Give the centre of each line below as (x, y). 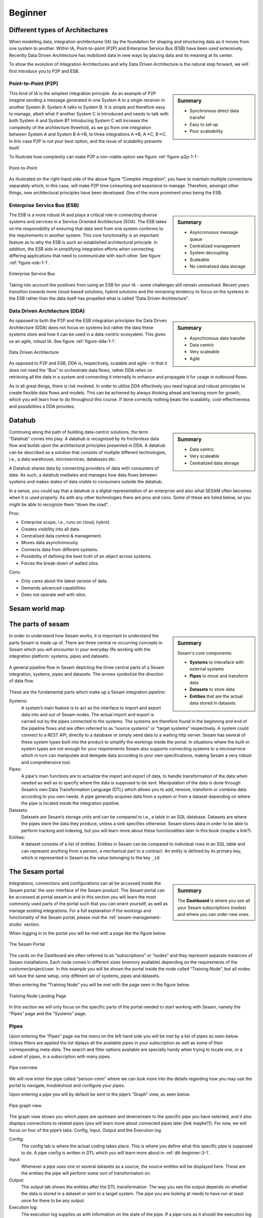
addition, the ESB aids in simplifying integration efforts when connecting (81, 249)
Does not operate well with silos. (54, 595)
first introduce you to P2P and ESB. (44, 71)
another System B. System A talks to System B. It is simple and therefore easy (87, 107)
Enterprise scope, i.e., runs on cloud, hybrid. (66, 522)
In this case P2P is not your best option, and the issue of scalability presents (86, 141)
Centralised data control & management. (62, 536)
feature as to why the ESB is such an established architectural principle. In (83, 242)
